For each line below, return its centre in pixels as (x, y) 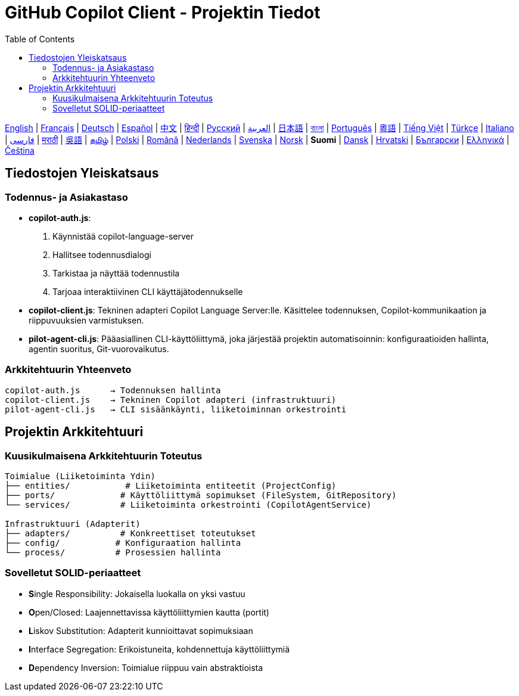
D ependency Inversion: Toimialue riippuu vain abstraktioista (146, 667)
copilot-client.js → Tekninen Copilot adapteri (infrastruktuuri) (171, 400)
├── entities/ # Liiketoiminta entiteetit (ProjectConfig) (171, 485)
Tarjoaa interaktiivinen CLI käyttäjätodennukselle (148, 291)
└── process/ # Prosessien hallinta (113, 552)
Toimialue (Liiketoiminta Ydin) (80, 476)
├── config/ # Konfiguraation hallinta (123, 543)
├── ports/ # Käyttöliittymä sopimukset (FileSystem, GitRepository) (201, 495)
